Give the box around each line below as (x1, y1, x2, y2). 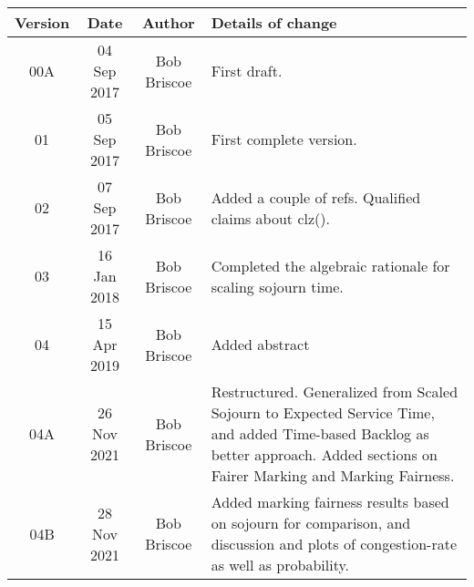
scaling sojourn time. (211, 275, 344, 297)
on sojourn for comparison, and (211, 512, 411, 533)
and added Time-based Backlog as (211, 423, 429, 444)
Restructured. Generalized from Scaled (211, 381, 459, 402)
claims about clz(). (211, 207, 330, 229)
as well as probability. (211, 554, 350, 575)
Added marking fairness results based (211, 491, 449, 512)
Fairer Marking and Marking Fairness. (211, 465, 455, 486)
